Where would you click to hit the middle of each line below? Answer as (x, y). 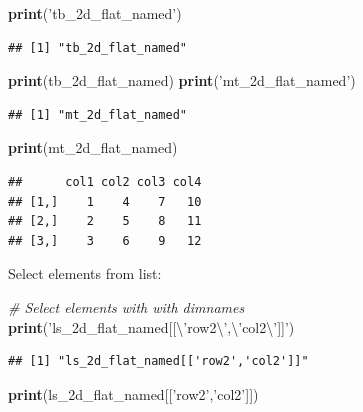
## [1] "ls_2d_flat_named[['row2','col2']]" (158, 361)
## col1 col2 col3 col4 (105, 181)
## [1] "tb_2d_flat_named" (97, 47)
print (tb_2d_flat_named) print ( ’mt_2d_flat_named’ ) (182, 80)
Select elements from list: (85, 273)
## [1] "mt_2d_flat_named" (97, 114)
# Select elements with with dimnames (126, 306)
